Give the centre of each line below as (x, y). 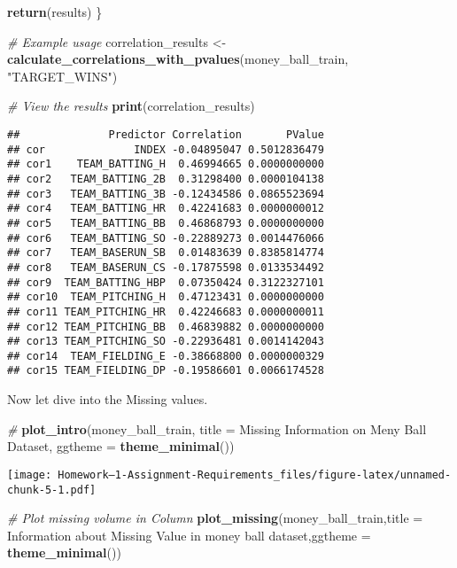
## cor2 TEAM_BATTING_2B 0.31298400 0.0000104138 (166, 179)
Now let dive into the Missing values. (108, 399)
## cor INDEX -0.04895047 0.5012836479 (166, 149)
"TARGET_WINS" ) (62, 76)
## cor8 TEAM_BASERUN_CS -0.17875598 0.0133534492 (166, 267)
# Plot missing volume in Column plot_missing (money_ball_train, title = (215, 518)
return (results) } (55, 12)
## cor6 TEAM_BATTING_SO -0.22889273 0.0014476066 (166, 238)
